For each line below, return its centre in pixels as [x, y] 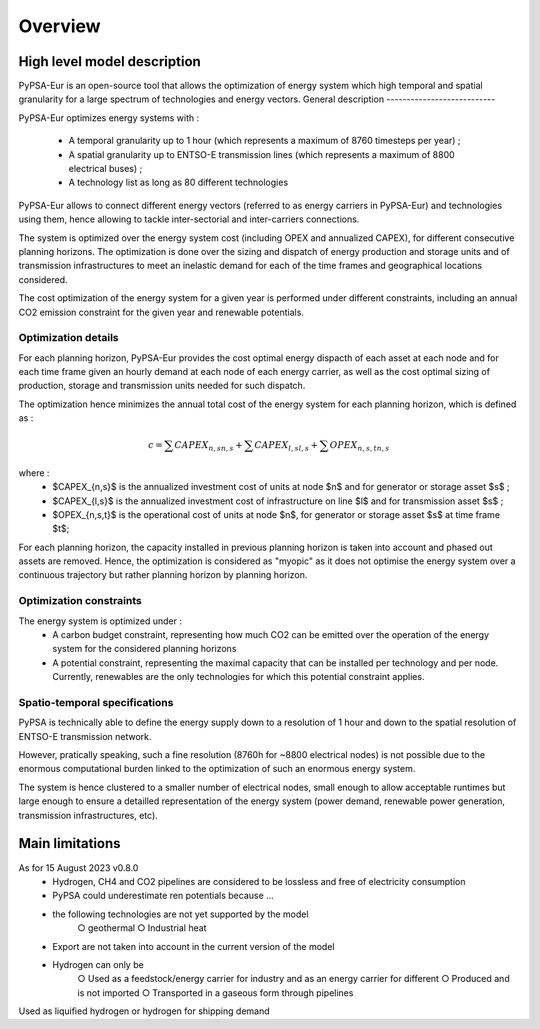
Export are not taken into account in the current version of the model [193, 946]
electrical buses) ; [105, 169]
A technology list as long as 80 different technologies [178, 182]
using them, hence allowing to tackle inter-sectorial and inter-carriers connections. [189, 219]
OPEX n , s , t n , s [359, 446]
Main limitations [69, 843]
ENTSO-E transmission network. [85, 736]
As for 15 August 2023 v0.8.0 [78, 867]
